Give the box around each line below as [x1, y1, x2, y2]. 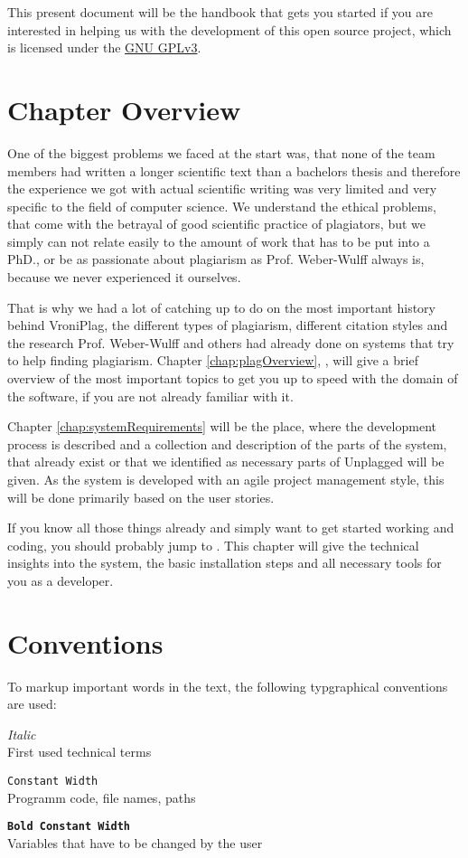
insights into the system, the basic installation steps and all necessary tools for [7, 553, 442, 572]
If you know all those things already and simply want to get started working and [7, 518, 454, 537]
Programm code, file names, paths [7, 787, 196, 806]
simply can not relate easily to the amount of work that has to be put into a [7, 231, 430, 250]
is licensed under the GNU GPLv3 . [7, 38, 201, 57]
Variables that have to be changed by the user [7, 833, 263, 852]
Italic [7, 724, 36, 743]
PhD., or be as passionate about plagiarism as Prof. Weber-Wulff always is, [7, 250, 425, 269]
